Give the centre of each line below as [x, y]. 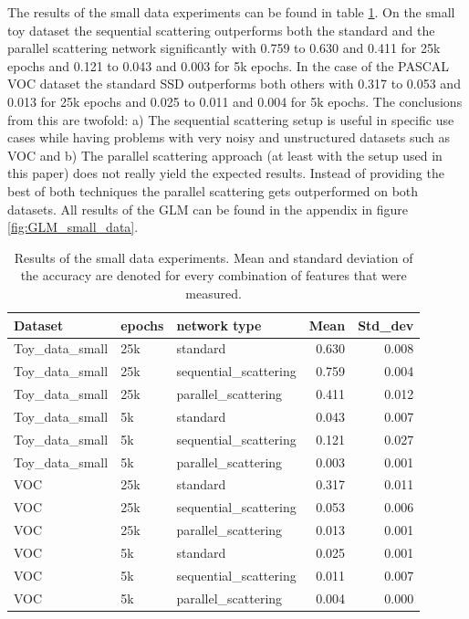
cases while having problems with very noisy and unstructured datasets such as [229, 137]
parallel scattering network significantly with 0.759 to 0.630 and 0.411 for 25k [224, 48]
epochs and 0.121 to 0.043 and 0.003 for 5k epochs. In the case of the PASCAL [229, 65]
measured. [214, 293]
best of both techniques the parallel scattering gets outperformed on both [213, 190]
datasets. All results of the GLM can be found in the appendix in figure [208, 209]
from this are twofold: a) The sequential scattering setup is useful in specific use [231, 119]
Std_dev [386, 325]
